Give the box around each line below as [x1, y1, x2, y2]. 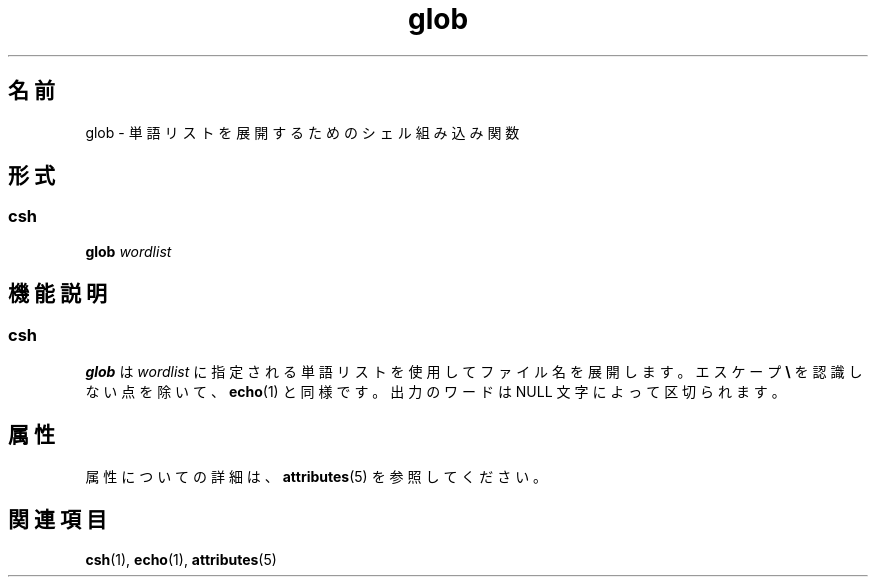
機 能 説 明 [8, 281, 107, 307]
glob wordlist [85, 242, 172, 260]
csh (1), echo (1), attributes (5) [85, 550, 277, 568]
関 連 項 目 [8, 507, 107, 533]
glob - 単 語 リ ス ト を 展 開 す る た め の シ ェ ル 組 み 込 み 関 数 [85, 123, 520, 141]
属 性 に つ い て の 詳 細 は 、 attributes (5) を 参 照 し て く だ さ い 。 [85, 467, 548, 485]
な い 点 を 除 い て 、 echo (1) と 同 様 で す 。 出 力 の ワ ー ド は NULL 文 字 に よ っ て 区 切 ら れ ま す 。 [85, 383, 786, 401]
